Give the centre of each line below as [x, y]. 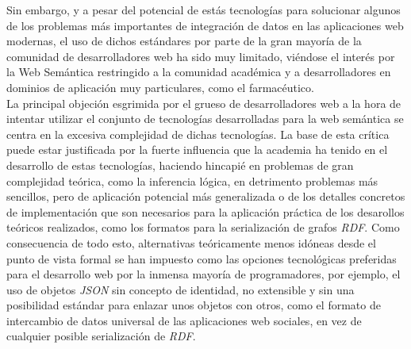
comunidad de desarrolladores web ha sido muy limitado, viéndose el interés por [201, 56]
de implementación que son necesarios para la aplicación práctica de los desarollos [205, 211]
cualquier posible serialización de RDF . [101, 336]
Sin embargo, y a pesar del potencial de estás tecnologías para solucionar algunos [204, 10]
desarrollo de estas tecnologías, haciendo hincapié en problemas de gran [180, 165]
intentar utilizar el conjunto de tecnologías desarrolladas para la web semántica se [205, 119]
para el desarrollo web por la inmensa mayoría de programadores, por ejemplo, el [204, 274]
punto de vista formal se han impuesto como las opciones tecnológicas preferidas [202, 258]
